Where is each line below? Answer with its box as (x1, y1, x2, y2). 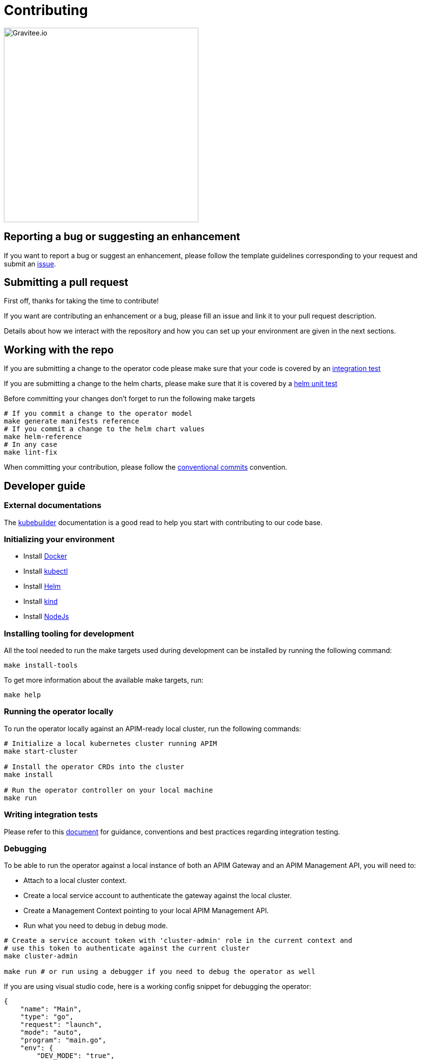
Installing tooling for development (4, 628, 134, 638)
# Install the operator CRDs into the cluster (4, 762, 184, 771)
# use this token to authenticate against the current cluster (4, 944, 250, 953)
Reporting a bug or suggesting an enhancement (4, 230, 240, 243)
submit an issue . (4, 259, 56, 268)
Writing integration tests (4, 810, 98, 820)
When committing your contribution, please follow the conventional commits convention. (4, 463, 287, 472)
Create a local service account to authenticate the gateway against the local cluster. (23, 891, 292, 900)
